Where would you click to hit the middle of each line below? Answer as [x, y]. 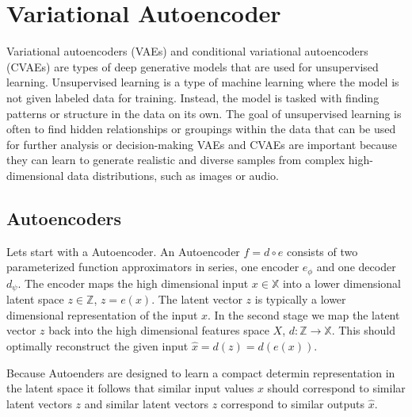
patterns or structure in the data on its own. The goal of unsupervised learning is [204, 113]
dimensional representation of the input [102, 314]
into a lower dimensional [342, 283]
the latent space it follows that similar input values [130, 388]
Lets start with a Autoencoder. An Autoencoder [123, 251]
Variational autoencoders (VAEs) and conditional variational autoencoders [187, 51]
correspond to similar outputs [293, 403]
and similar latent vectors [146, 403]
